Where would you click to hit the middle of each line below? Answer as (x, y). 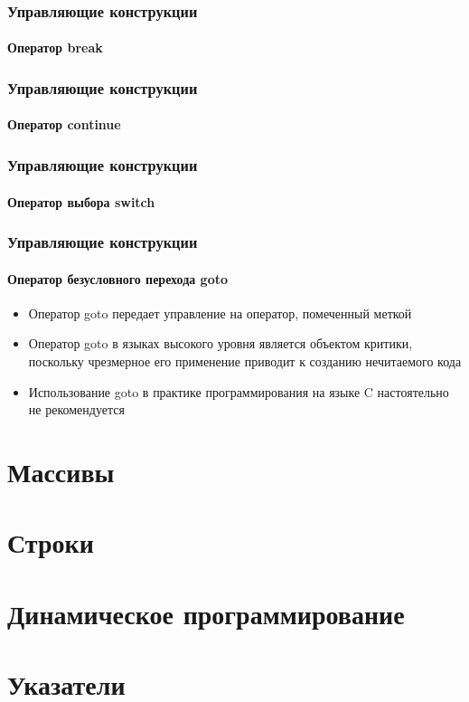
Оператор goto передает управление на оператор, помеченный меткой (220, 313)
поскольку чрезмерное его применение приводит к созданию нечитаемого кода (245, 360)
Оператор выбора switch (81, 201)
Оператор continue (64, 124)
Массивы (61, 471)
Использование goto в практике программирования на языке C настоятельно (239, 391)
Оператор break (55, 47)
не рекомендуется (76, 409)
